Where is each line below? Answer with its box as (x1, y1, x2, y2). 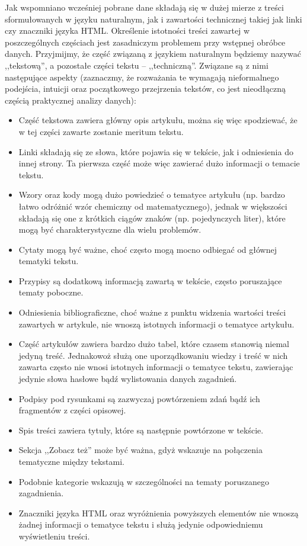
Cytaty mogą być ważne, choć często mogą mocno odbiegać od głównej (18, 243, 277, 255)
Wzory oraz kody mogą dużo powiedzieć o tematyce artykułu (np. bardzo (18, 188, 285, 201)
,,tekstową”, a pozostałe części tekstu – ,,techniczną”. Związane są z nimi (5, 59, 268, 71)
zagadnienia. (18, 487, 64, 499)
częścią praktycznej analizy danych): (5, 94, 136, 106)
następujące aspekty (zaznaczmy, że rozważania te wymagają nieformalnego (5, 70, 279, 83)
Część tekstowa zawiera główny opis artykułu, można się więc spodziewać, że (18, 114, 298, 126)
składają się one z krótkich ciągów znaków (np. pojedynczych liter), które (18, 211, 286, 224)
